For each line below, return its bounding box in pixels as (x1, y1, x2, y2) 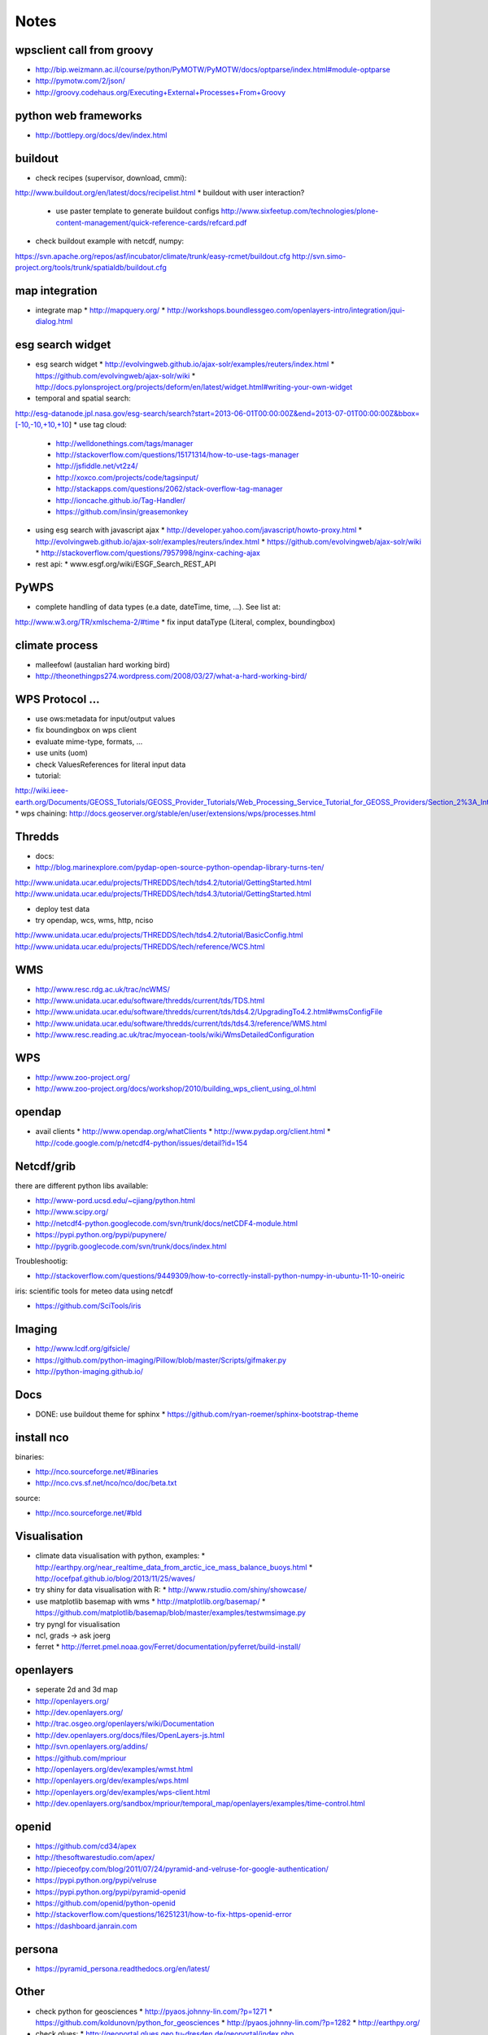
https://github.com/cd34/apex (35, 1841, 137, 1851)
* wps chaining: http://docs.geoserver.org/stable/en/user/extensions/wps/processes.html (15, 808, 316, 818)
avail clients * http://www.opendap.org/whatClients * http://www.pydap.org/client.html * (35, 1127, 331, 1136)
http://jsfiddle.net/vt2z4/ (55, 461, 138, 471)
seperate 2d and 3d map (35, 1685, 118, 1695)
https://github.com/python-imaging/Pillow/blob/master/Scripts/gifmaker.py (35, 1355, 287, 1365)
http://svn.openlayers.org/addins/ (35, 1742, 148, 1752)
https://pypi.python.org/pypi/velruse (35, 1875, 158, 1885)
